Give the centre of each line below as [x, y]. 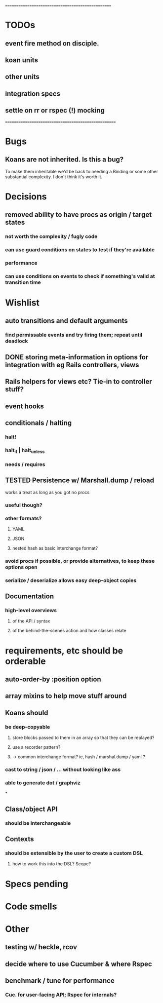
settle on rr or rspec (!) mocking [55, 110]
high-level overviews [31, 611]
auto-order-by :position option [53, 679]
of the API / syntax [31, 621]
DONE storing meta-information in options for [77, 357]
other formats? [23, 518]
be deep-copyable [28, 727]
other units [22, 77]
